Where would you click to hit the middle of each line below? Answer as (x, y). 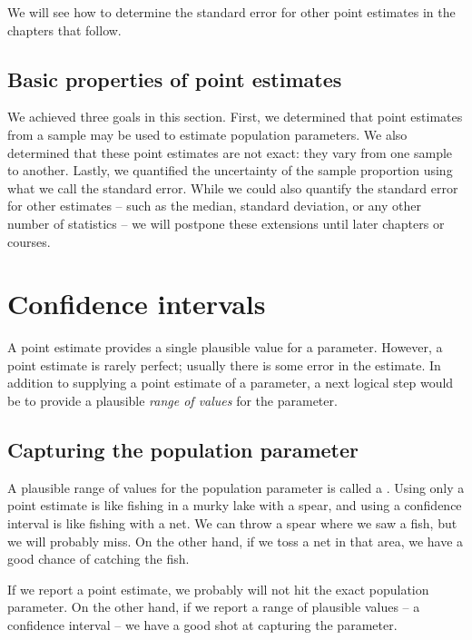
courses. (29, 241)
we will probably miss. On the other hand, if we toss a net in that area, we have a (236, 541)
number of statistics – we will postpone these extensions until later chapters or (226, 223)
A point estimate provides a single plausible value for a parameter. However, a (225, 347)
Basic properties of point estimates (175, 79)
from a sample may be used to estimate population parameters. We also (207, 134)
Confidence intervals (137, 304)
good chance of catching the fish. (98, 559)
